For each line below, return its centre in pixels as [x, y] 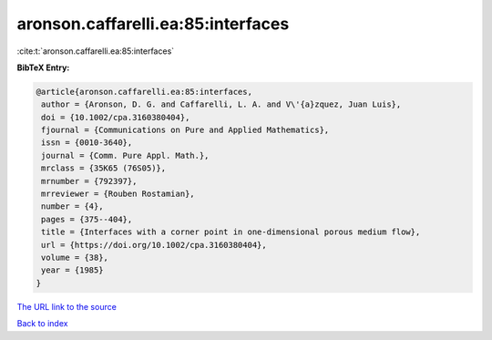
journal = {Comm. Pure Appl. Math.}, [125, 155]
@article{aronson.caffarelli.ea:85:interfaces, [144, 92]
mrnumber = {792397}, [89, 181]
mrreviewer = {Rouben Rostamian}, [118, 194]
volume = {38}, [75, 258]
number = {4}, [72, 206]
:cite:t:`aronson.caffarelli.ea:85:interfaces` [96, 51]
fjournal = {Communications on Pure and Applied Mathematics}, [185, 130]
